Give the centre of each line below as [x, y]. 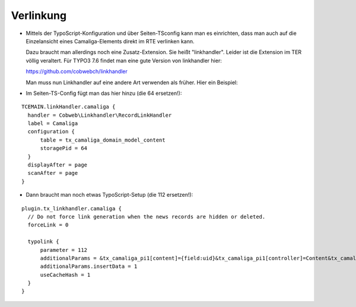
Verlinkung [39, 15]
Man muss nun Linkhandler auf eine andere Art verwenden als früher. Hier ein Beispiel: [132, 82]
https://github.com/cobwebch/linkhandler [77, 72]
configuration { [51, 132]
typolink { [43, 242]
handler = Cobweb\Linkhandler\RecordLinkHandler [100, 115]
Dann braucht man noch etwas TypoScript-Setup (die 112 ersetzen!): [109, 195]
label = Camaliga [53, 124]
